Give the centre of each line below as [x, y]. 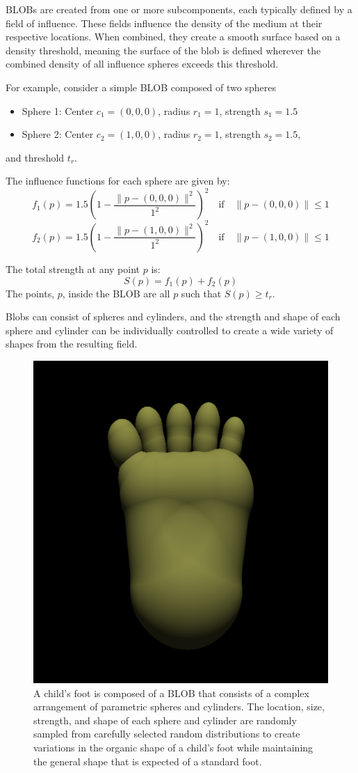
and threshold [35, 157]
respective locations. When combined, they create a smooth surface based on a [173, 37]
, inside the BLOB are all [116, 293]
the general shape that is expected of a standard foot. [148, 761]
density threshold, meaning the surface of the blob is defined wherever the [163, 50]
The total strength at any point [73, 268]
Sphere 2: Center [58, 134]
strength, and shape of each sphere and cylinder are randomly [165, 720]
